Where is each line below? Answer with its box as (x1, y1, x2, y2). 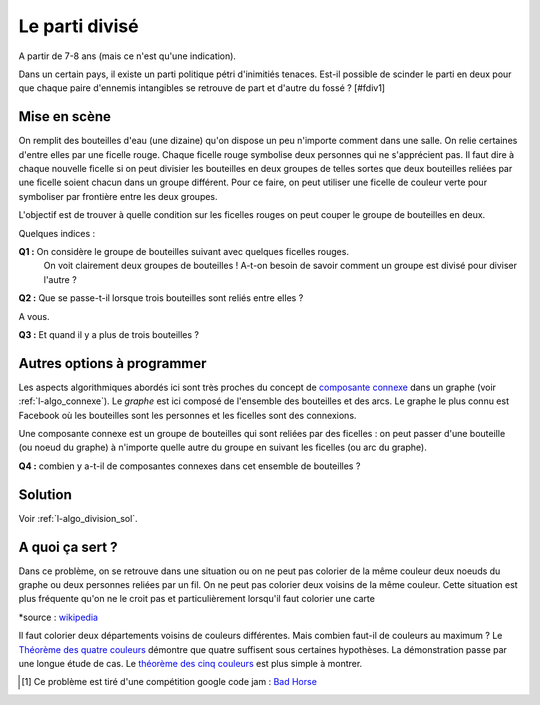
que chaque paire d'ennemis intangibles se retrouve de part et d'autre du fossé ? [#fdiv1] (18, 82, 385, 94)
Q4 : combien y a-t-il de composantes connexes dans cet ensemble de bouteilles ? (18, 460, 361, 472)
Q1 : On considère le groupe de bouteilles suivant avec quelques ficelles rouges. (18, 245, 350, 257)
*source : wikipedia (18, 611, 99, 623)
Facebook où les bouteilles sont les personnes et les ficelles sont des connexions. (18, 409, 357, 421)
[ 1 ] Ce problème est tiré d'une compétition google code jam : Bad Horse (21, 676, 317, 688)
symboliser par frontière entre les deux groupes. (18, 190, 219, 202)
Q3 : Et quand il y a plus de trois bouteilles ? (18, 328, 200, 340)
